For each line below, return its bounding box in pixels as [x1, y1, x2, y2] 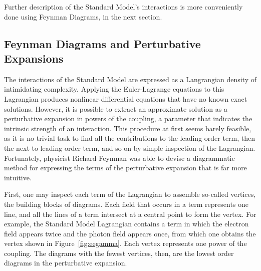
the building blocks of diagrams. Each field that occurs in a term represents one [4, 198, 249, 209]
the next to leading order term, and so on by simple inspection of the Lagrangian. [4, 142, 255, 153]
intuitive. [4, 172, 32, 182]
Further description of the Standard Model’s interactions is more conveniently [4, 2, 243, 12]
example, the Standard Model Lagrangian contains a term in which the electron [4, 218, 249, 229]
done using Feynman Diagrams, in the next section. [4, 11, 162, 22]
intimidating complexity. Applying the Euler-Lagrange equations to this [4, 84, 224, 94]
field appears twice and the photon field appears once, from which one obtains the [4, 228, 256, 238]
